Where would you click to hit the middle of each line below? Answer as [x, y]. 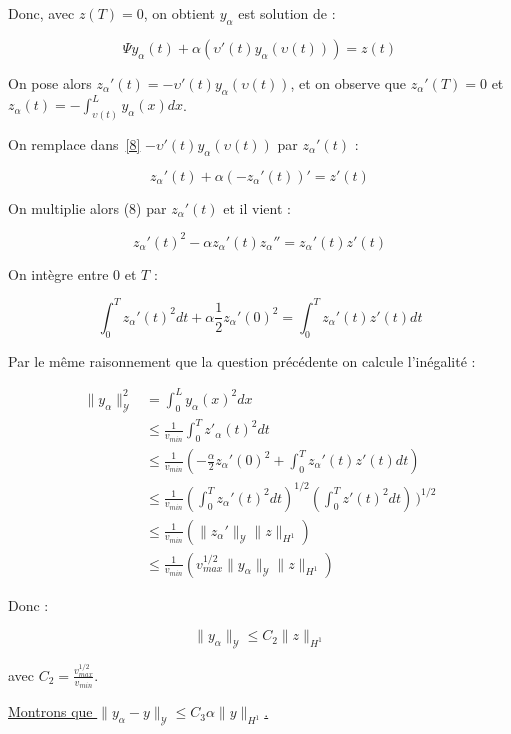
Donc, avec [41, 13]
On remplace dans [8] [74, 143]
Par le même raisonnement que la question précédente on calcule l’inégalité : [242, 360]
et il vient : [257, 207]
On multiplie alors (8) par [87, 207]
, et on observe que [348, 82]
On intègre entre [58, 273]
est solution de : [287, 13]
